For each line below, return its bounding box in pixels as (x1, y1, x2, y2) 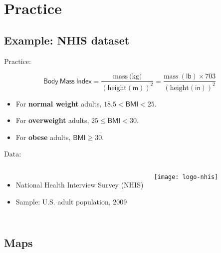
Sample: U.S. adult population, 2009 (15, 196, 127, 206)
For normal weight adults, (15, 98, 102, 108)
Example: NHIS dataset (4, 32, 130, 47)
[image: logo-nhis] (154, 173, 219, 180)
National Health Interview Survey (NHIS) (15, 179, 144, 189)
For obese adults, (15, 131, 71, 142)
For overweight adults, (15, 115, 89, 125)
